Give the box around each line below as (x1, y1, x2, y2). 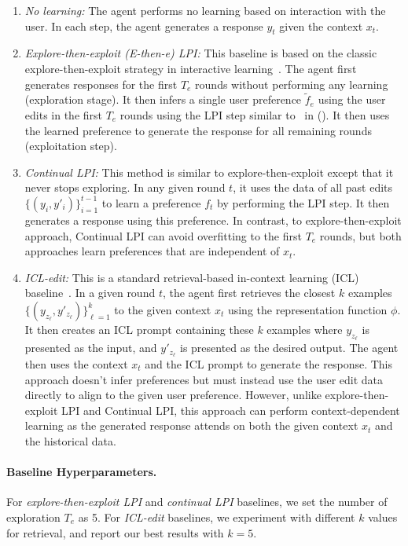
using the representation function (227, 301, 388, 317)
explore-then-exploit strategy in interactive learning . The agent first (24, 60, 357, 76)
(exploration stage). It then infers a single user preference (24, 91, 302, 108)
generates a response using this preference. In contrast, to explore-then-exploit (24, 211, 402, 228)
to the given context (114, 301, 211, 317)
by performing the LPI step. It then (217, 194, 390, 211)
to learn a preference (101, 194, 201, 211)
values (368, 508, 398, 525)
